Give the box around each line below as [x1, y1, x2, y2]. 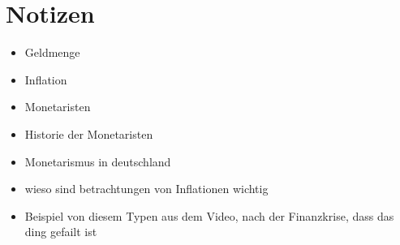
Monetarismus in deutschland [24, 153, 171, 170]
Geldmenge [24, 44, 80, 61]
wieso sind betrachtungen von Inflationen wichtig [24, 180, 269, 197]
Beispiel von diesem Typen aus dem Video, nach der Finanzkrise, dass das [24, 207, 394, 224]
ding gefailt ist [24, 223, 97, 240]
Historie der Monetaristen [24, 125, 153, 142]
